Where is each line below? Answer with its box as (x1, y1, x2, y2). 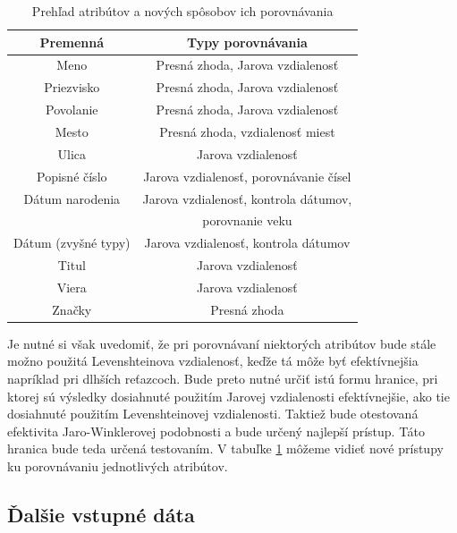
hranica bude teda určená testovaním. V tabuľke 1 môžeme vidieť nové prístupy (7, 439, 444, 458)
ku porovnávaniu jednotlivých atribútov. (7, 456, 228, 475)
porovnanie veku (202, 211, 292, 230)
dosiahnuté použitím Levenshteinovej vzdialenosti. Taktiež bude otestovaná (7, 404, 419, 423)
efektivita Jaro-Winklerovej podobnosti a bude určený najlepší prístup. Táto (7, 421, 425, 440)
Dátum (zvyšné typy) (13, 233, 131, 252)
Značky (52, 300, 92, 318)
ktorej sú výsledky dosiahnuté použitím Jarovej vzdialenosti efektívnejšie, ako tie (7, 386, 450, 405)
